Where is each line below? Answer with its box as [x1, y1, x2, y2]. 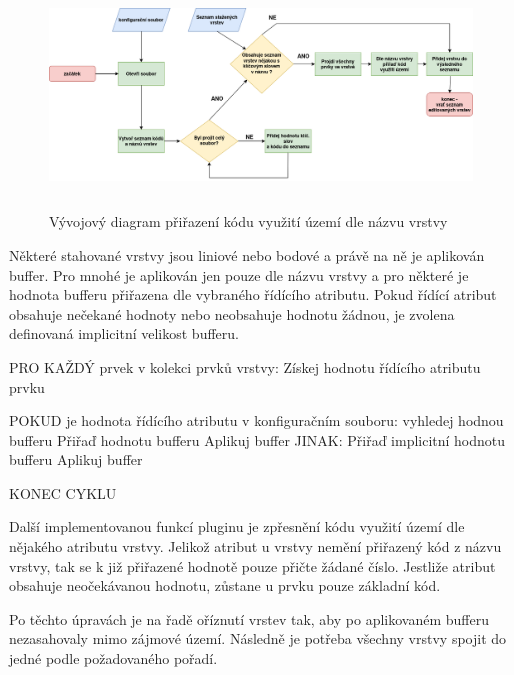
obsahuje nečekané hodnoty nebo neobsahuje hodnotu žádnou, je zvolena [9, 303, 455, 324]
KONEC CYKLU [9, 482, 117, 503]
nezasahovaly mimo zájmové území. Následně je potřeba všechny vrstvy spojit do [9, 628, 507, 649]
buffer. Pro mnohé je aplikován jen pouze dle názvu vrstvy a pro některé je [9, 264, 469, 285]
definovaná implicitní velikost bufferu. [9, 323, 239, 344]
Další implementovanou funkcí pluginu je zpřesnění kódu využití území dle [9, 516, 465, 537]
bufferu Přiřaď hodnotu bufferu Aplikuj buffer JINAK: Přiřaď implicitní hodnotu [9, 429, 506, 450]
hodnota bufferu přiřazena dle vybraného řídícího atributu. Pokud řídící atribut [9, 284, 497, 305]
